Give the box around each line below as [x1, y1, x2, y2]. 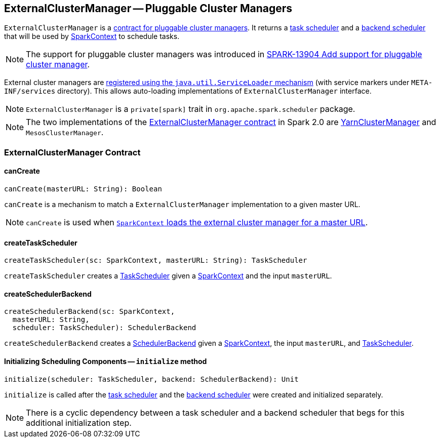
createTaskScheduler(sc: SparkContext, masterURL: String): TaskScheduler [4, 256, 307, 265]
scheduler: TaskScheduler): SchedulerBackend [12, 324, 196, 332]
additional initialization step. [26, 417, 132, 428]
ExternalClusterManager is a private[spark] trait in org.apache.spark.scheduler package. [26, 104, 355, 114]
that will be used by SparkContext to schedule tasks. [4, 32, 180, 41]
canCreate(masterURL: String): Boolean [4, 185, 162, 193]
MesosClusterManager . [26, 127, 104, 138]
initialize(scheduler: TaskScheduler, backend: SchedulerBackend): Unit [4, 375, 299, 383]
